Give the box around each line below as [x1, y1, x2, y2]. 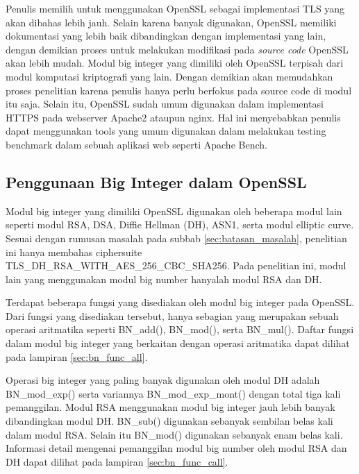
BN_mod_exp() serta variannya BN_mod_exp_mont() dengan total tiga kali [6, 386, 341, 400]
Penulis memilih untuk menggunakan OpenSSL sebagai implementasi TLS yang [6, 1, 345, 15]
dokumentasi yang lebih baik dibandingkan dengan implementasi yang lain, [6, 28, 326, 43]
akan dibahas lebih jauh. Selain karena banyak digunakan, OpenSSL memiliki [6, 15, 337, 29]
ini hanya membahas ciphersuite [6, 244, 142, 259]
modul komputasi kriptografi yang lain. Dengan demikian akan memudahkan [6, 69, 333, 83]
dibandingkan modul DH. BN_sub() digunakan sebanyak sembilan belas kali [6, 414, 333, 428]
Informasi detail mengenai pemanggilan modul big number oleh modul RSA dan [6, 441, 347, 455]
